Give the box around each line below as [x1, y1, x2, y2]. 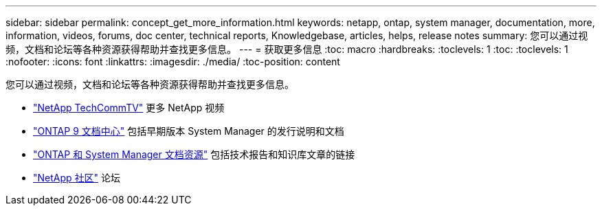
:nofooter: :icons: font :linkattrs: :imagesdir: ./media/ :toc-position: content [5, 56, 340, 67]
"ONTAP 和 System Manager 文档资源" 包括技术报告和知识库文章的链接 [33, 148, 355, 160]
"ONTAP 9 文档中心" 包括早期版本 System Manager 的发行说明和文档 [33, 125, 344, 137]
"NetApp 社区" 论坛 [33, 172, 121, 184]
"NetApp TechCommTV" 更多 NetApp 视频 [33, 102, 225, 113]
